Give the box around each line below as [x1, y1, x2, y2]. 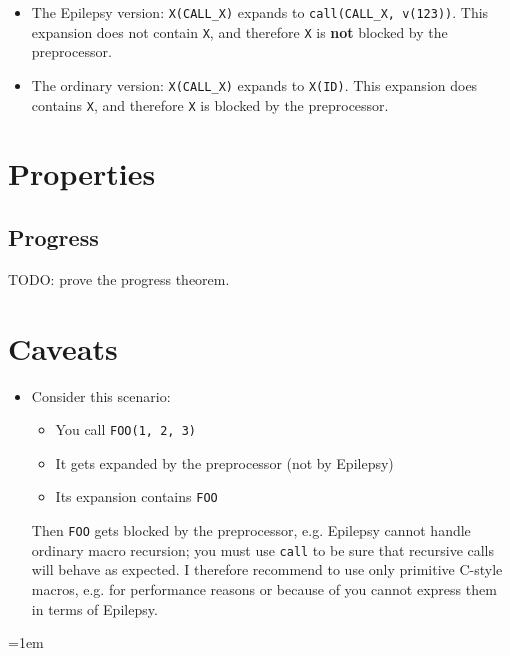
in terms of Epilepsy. [31, 598, 158, 619]
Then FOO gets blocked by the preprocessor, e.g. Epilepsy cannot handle [31, 520, 471, 541]
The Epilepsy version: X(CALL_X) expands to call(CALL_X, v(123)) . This [31, 2, 489, 22]
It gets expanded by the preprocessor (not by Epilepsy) [55, 452, 394, 473]
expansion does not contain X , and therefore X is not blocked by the [31, 21, 448, 42]
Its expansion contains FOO [55, 486, 218, 507]
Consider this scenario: [31, 385, 171, 406]
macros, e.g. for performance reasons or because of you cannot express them [31, 578, 497, 599]
